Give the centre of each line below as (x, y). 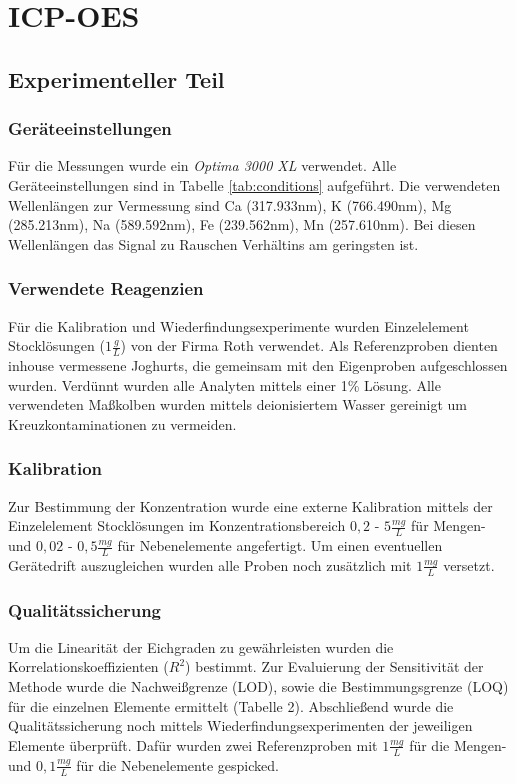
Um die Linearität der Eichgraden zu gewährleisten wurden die (201, 646)
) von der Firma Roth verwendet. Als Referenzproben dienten (309, 345)
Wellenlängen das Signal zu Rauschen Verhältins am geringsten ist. (213, 243)
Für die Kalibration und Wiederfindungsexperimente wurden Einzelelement (238, 325)
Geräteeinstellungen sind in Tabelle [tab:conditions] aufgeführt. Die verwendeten (254, 184)
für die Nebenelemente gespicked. (177, 764)
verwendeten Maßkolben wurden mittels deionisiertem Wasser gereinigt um (237, 404)
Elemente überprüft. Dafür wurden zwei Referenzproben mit (193, 744)
